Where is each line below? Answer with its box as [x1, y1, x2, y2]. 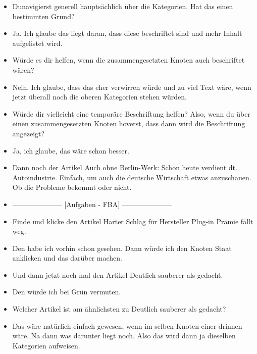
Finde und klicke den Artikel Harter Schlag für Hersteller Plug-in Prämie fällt [12, 216, 253, 226]
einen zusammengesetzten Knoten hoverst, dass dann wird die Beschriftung [12, 118, 245, 129]
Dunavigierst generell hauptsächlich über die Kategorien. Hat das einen [12, 1, 233, 11]
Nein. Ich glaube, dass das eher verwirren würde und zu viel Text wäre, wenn [12, 81, 251, 92]
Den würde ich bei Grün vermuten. [12, 286, 121, 297]
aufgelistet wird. [12, 37, 63, 48]
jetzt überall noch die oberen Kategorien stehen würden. [12, 91, 187, 102]
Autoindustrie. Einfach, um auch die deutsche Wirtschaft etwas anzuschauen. [12, 172, 251, 182]
